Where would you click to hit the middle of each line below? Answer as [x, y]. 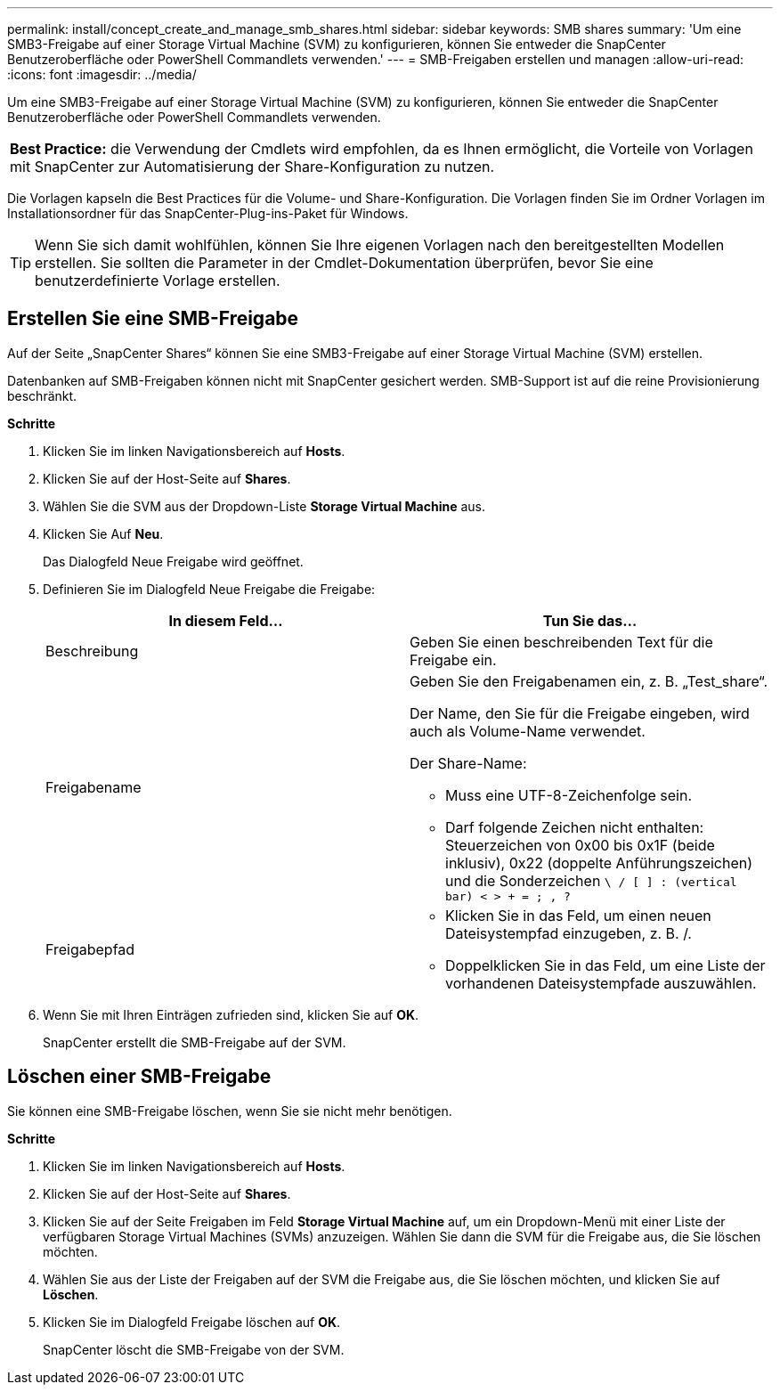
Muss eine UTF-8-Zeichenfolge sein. [569, 795]
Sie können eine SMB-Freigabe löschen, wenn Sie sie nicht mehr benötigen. [230, 1111]
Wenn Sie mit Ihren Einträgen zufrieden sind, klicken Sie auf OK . [231, 1014]
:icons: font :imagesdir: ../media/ [102, 74]
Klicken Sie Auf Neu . [103, 533]
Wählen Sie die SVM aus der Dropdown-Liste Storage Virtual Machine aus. [264, 506]
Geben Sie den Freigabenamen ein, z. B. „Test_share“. [589, 681]
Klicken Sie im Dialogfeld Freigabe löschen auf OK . [192, 1322]
